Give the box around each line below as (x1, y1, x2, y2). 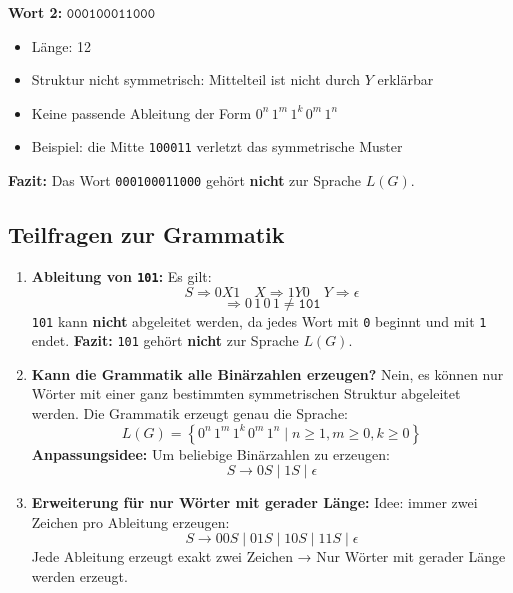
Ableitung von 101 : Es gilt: (31, 265, 212, 286)
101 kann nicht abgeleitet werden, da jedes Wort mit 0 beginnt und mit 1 (31, 310, 487, 331)
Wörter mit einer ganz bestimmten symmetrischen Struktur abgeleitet (31, 383, 461, 404)
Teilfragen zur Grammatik (8, 219, 285, 250)
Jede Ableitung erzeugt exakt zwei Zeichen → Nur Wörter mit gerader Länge (31, 546, 506, 567)
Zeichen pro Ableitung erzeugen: (31, 511, 230, 532)
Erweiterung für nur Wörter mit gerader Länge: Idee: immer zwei (31, 492, 478, 513)
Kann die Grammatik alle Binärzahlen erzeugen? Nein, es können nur (31, 363, 504, 384)
